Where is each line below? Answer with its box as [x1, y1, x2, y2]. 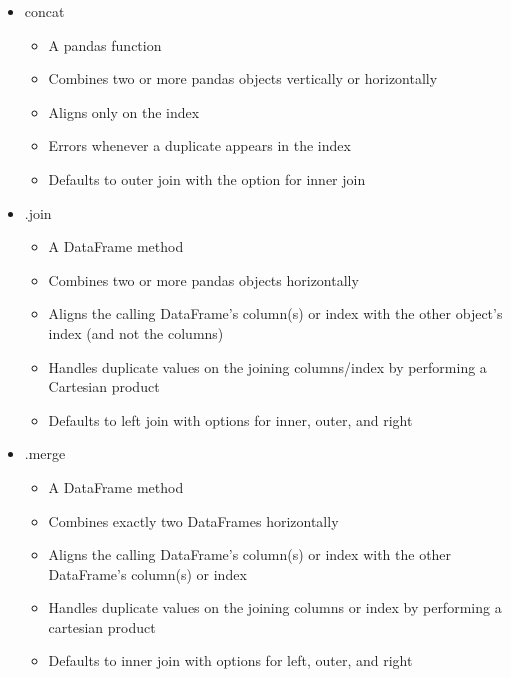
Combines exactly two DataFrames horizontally [48, 510, 339, 531]
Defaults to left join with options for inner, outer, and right [48, 409, 413, 430]
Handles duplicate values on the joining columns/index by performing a [48, 356, 487, 377]
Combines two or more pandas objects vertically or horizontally [48, 68, 438, 89]
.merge [24, 443, 66, 464]
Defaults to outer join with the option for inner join [48, 168, 366, 189]
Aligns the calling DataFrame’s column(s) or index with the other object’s [48, 303, 503, 324]
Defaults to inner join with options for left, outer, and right [48, 650, 413, 671]
